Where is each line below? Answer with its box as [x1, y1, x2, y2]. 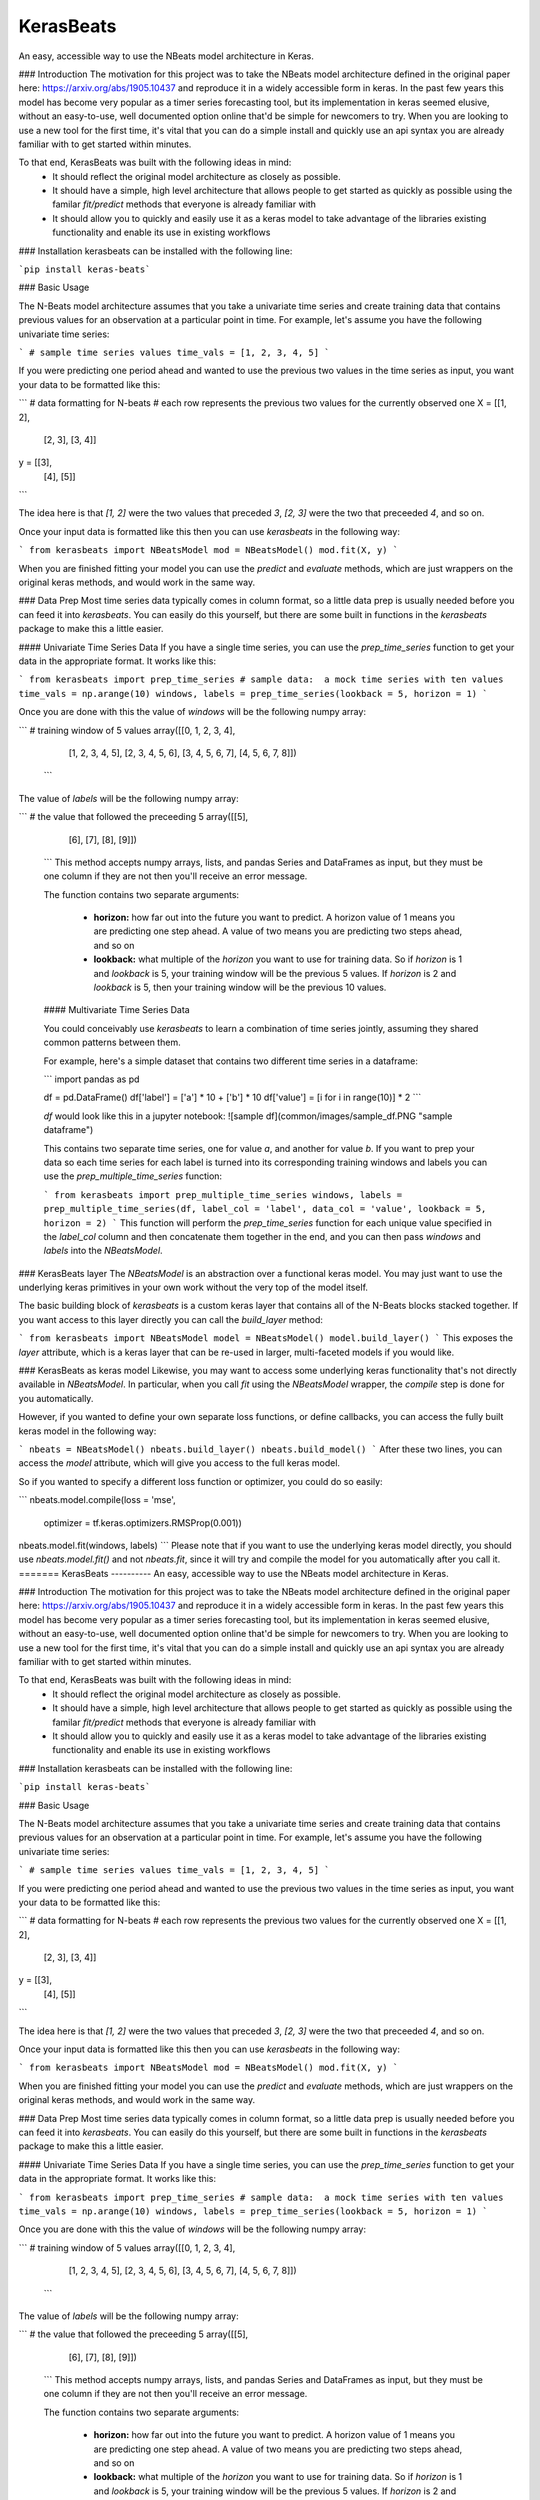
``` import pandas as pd [43, 1073, 140, 1085]
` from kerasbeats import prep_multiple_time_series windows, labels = [43, 1189, 403, 1200]
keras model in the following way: [18, 1425, 157, 1437]
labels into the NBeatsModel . [43, 1245, 164, 1257]
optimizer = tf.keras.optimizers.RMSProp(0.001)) [43, 1516, 242, 1529]
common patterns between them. [43, 1036, 181, 1049]
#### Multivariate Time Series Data [43, 1004, 190, 1016]
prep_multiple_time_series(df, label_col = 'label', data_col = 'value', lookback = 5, [43, 1203, 487, 1215]
